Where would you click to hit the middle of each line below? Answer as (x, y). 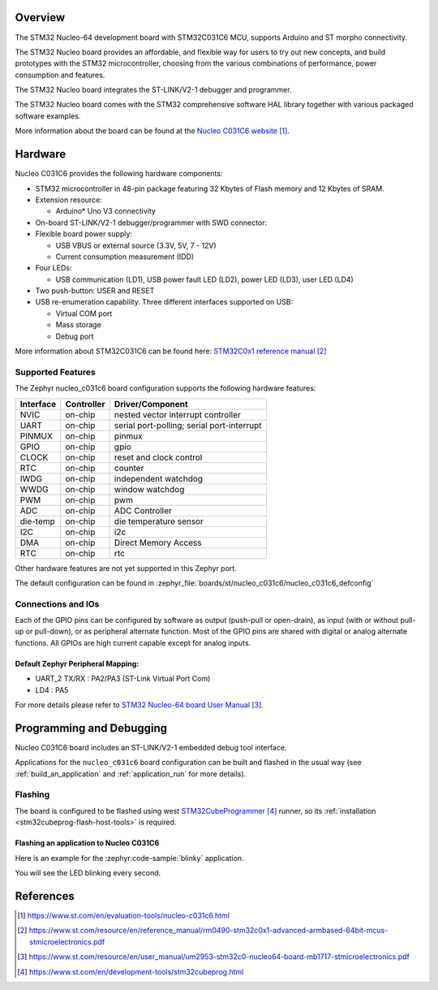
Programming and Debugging (91, 728)
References (45, 896)
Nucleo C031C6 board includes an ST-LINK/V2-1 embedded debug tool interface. (151, 747)
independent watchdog (158, 478)
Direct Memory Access (158, 543)
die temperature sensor (159, 521)
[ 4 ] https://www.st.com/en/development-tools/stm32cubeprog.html (131, 971)
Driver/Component (151, 404)
